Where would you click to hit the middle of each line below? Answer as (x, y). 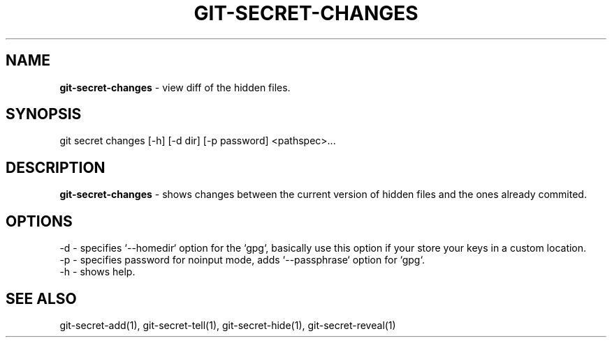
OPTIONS (39, 221)
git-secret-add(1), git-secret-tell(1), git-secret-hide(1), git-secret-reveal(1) (228, 325)
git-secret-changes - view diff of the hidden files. (175, 87)
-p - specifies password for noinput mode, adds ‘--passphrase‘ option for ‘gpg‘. (242, 260)
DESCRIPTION (56, 167)
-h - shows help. (97, 272)
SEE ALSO (41, 298)
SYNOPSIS (44, 114)
